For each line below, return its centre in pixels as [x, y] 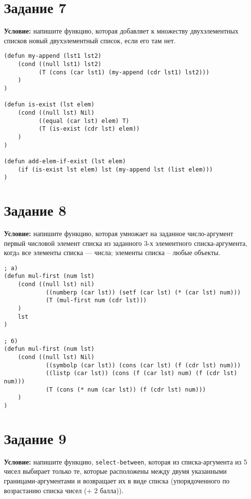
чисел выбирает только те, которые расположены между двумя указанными [115, 471]
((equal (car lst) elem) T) [84, 121]
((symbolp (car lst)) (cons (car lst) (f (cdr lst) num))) [143, 365]
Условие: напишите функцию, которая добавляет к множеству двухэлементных [121, 31]
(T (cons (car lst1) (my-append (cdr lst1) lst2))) [124, 72]
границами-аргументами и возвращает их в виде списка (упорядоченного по [117, 480]
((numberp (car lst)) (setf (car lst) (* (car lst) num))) [143, 292]
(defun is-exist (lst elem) [49, 105]
